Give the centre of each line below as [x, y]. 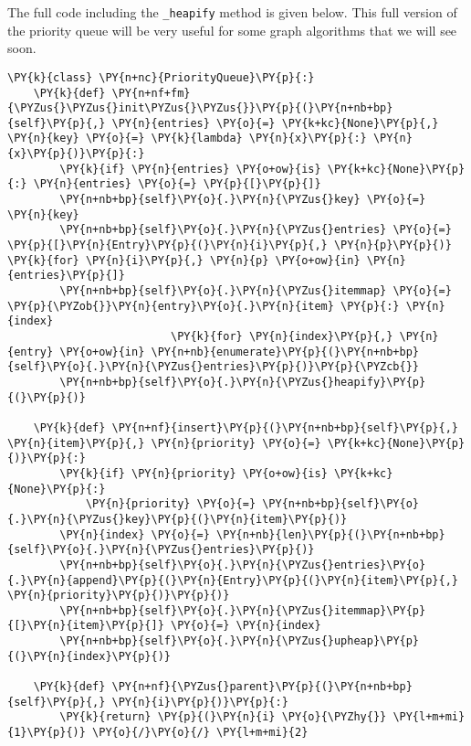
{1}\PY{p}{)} [47, 733]
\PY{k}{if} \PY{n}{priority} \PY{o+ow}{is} [194, 473]
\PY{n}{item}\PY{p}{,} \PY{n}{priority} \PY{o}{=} [164, 443]
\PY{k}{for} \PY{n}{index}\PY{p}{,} [282, 336]
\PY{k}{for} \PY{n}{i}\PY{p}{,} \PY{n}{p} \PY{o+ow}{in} [184, 260]
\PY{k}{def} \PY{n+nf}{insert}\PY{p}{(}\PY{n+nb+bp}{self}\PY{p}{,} [246, 427]
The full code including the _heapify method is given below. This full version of [232, 12]
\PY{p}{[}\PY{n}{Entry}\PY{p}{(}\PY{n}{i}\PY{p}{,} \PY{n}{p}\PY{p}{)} [230, 245]
